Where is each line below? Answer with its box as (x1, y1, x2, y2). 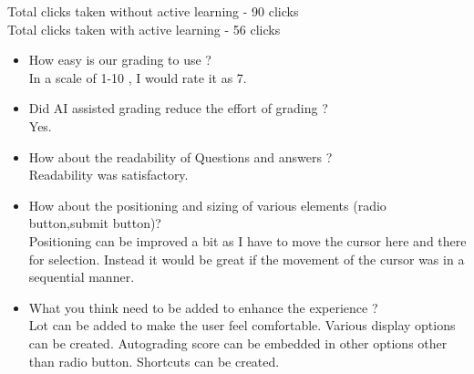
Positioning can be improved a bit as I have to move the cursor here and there (28, 231, 467, 250)
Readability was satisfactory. (28, 165, 189, 184)
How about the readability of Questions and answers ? (28, 147, 333, 166)
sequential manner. (28, 267, 135, 286)
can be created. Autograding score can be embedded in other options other (28, 333, 448, 352)
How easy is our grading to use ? (28, 50, 211, 69)
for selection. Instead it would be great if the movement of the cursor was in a (28, 249, 465, 268)
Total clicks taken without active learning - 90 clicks (7, 2, 299, 20)
